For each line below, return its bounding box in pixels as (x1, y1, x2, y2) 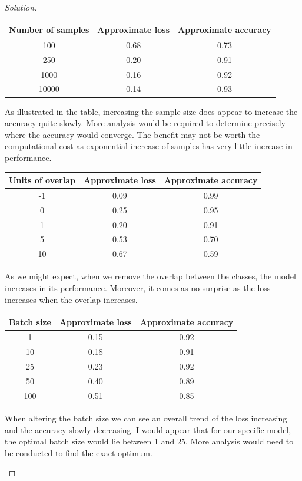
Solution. (5, 1, 37, 13)
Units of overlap (9, 174, 76, 186)
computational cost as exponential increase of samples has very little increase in (5, 140, 293, 152)
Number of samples (9, 24, 89, 36)
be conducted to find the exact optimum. (5, 446, 152, 459)
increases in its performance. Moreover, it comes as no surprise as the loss (5, 281, 271, 294)
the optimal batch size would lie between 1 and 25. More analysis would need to (5, 435, 294, 447)
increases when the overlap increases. (5, 293, 138, 305)
